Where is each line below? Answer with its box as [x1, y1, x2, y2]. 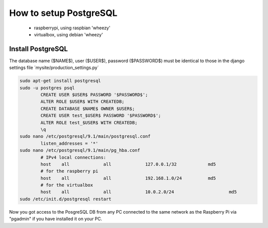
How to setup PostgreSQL [9, 7, 118, 18]
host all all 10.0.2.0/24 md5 [40, 189, 237, 195]
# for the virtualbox [40, 182, 93, 188]
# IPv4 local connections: [40, 154, 106, 160]
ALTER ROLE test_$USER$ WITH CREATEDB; [40, 120, 137, 125]
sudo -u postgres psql [19, 85, 75, 90]
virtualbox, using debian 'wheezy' [34, 31, 103, 37]
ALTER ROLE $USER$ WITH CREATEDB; [40, 99, 125, 104]
